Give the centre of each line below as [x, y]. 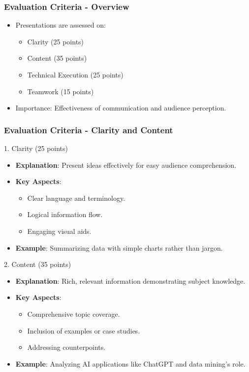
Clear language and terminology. [76, 198]
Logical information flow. [65, 214]
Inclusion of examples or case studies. [84, 330]
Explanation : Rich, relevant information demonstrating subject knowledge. [130, 280]
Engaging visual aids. [59, 231]
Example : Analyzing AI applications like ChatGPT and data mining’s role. [130, 363]
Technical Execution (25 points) [75, 74]
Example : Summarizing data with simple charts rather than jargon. [119, 247]
